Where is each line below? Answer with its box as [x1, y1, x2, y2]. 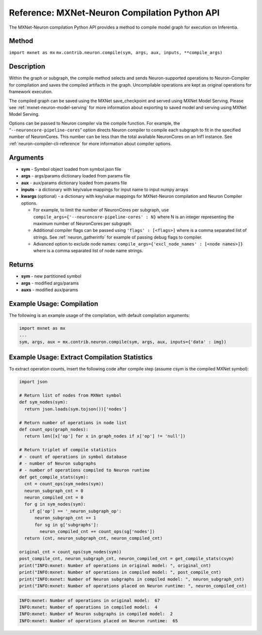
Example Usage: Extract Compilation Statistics [9, 353, 153, 362]
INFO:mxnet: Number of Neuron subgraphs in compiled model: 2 [19, 611, 173, 617]
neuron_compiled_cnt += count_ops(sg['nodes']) [39, 529, 155, 534]
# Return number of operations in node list [19, 420, 127, 425]
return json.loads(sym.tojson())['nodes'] [24, 406, 127, 412]
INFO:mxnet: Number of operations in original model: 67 [19, 598, 160, 603]
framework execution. [9, 89, 53, 95]
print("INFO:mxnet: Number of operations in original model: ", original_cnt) [19, 563, 211, 568]
